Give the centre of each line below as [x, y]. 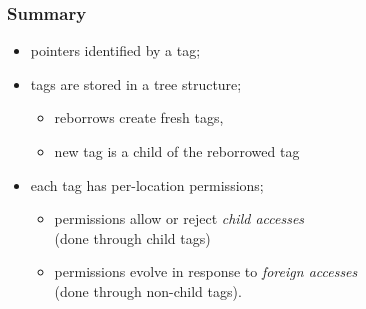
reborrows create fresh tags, [139, 117]
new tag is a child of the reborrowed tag [177, 151]
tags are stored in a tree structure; [136, 83]
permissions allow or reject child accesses [179, 218]
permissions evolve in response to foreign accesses [206, 271]
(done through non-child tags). [148, 290]
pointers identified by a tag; [115, 50]
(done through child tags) [132, 237]
